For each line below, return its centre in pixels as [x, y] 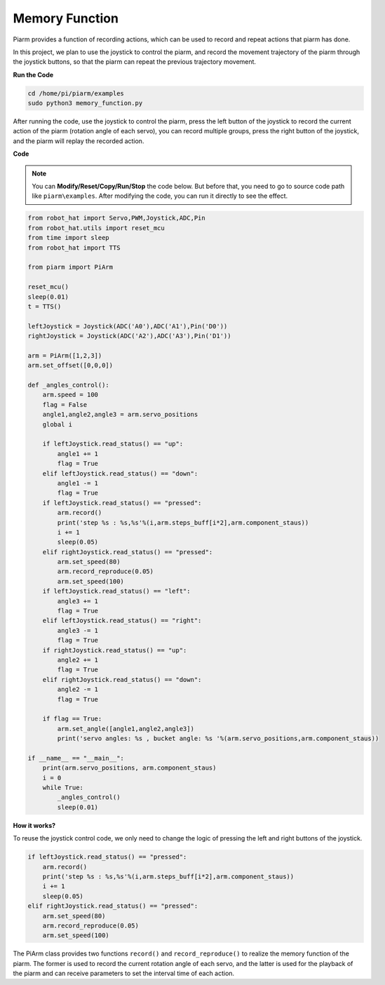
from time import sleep [69, 238]
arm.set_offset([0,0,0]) [70, 366]
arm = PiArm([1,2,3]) [65, 355]
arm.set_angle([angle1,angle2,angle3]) [126, 729]
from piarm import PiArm [70, 267]
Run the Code [33, 74]
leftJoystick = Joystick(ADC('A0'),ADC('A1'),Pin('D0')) [128, 326]
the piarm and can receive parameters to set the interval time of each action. [124, 973]
